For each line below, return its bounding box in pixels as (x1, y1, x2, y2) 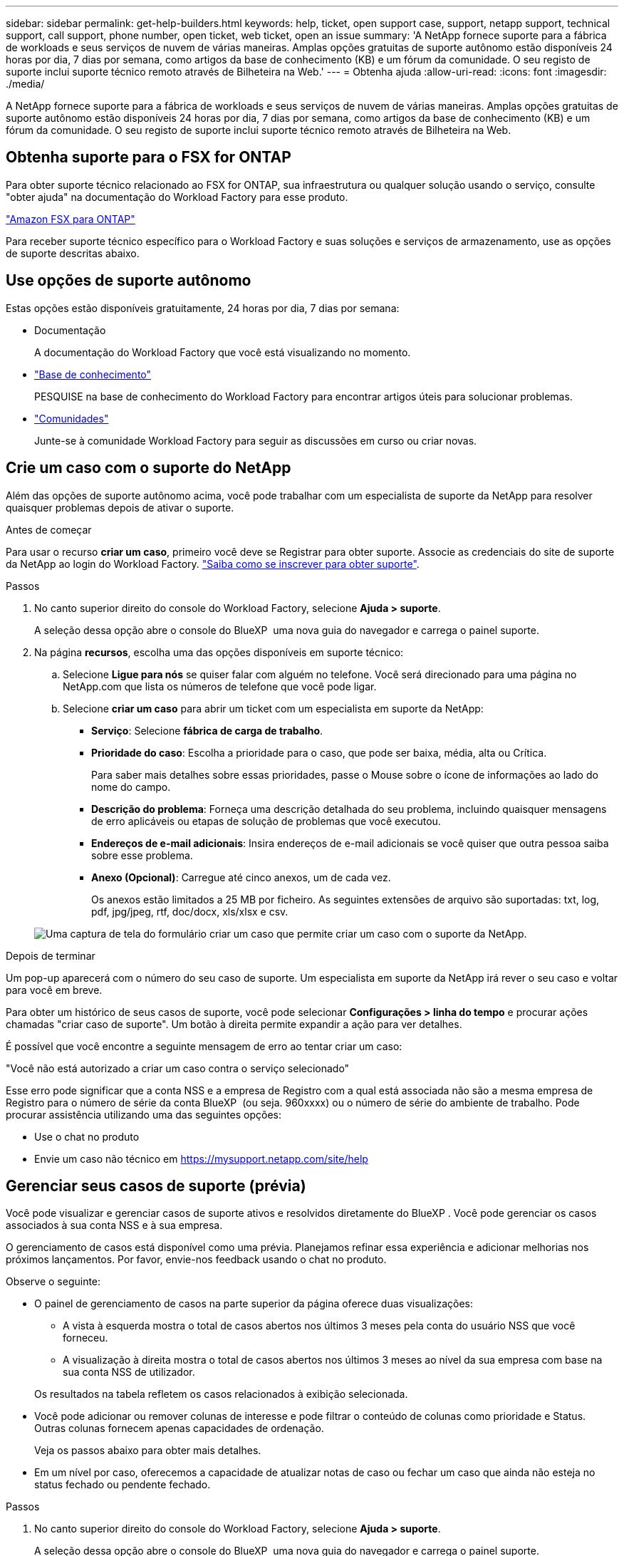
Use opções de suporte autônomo (6, 271, 251, 290)
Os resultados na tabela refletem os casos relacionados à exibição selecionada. (34, 1388, 408, 1401)
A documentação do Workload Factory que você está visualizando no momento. (34, 346, 411, 358)
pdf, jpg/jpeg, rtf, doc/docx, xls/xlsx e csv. (91, 905, 288, 918)
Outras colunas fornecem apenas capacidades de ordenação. (34, 1422, 324, 1435)
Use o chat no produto (34, 1130, 140, 1143)
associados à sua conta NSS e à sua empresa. (6, 1219, 223, 1232)
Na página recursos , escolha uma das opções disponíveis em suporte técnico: (34, 645, 404, 658)
